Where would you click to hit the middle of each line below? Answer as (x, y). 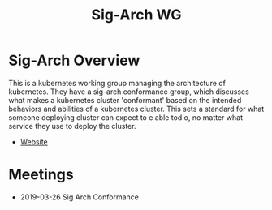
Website (34, 141)
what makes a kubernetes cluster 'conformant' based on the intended (125, 100)
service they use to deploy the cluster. (72, 126)
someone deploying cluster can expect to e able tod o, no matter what (126, 117)
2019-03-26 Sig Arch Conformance (80, 197)
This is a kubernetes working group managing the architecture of (117, 83)
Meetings (41, 175)
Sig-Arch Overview (74, 60)
